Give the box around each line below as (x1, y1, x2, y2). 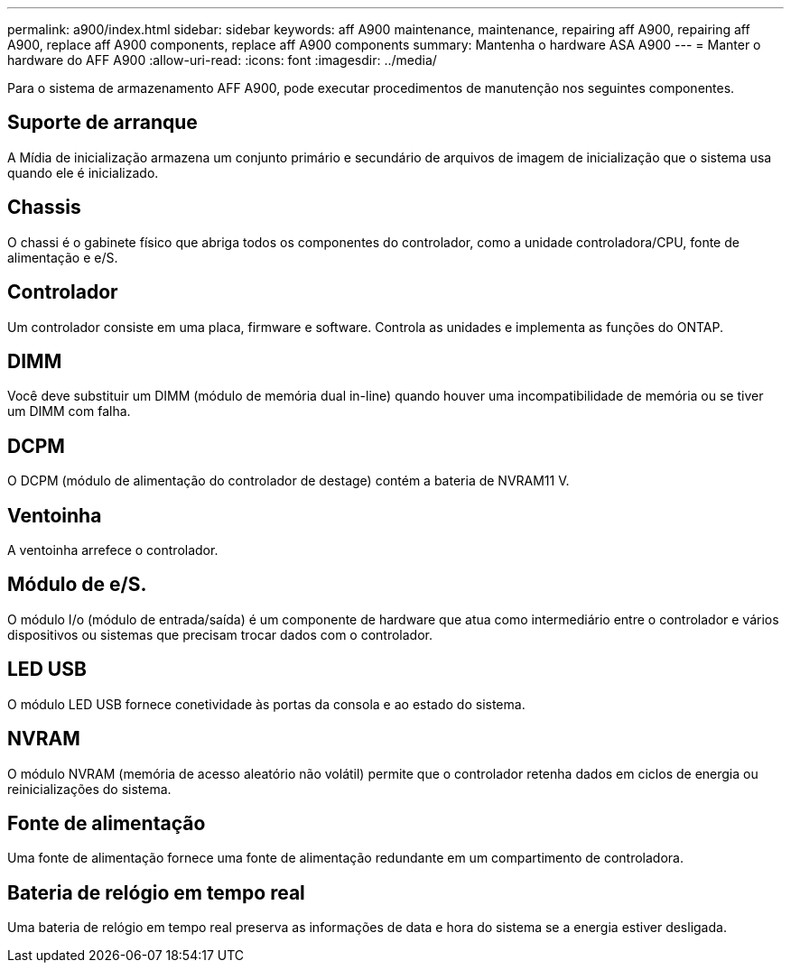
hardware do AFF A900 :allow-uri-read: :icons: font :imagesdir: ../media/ (7, 52, 437, 68)
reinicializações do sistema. (7, 781, 172, 797)
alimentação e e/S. (7, 249, 118, 265)
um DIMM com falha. (7, 403, 131, 420)
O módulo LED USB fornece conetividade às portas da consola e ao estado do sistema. (7, 696, 526, 712)
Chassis (7, 196, 81, 219)
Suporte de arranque (7, 111, 198, 134)
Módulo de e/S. (7, 573, 147, 596)
